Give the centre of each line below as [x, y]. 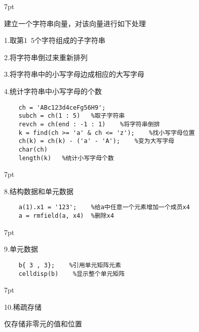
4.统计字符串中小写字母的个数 [53, 91]
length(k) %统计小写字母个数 [66, 158]
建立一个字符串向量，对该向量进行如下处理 [75, 23]
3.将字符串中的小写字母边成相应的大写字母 [74, 74]
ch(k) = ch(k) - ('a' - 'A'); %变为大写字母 [96, 141]
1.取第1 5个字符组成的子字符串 [55, 40]
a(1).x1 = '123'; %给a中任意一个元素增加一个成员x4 [104, 207]
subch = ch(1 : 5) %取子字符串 [72, 116]
